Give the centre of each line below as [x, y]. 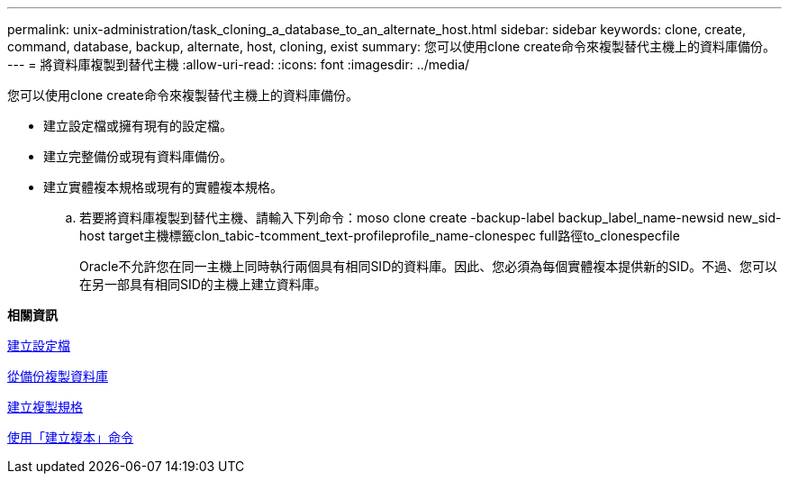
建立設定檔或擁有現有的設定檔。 [138, 126]
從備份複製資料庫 [58, 376]
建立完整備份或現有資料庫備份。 [138, 156]
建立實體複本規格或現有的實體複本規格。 [163, 187]
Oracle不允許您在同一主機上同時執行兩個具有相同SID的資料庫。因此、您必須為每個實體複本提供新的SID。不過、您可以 [429, 266]
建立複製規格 [45, 407]
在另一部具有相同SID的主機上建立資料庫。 [203, 284]
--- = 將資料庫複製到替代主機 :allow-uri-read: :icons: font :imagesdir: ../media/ [239, 64]
